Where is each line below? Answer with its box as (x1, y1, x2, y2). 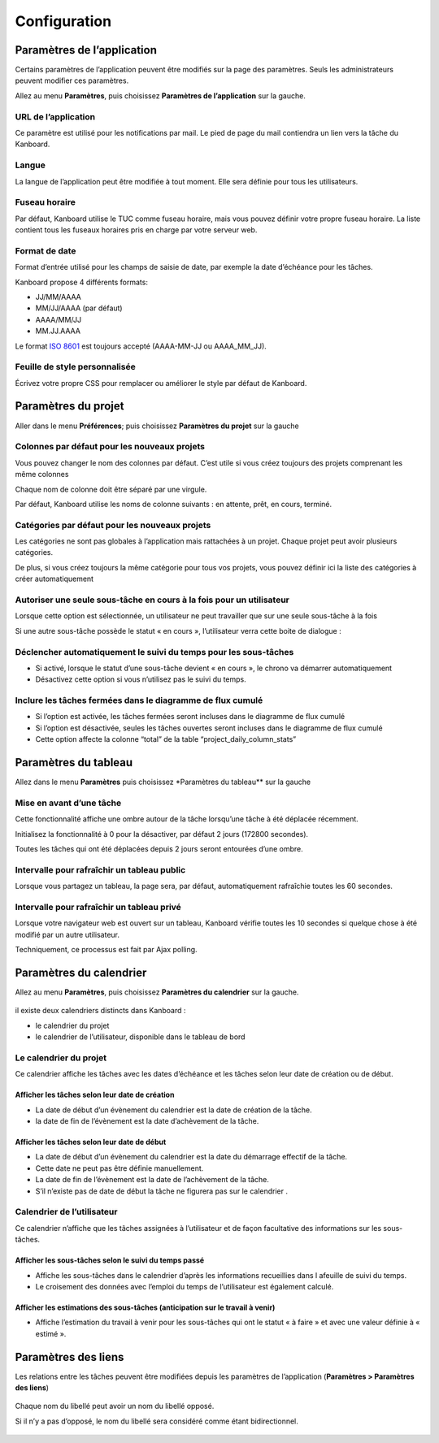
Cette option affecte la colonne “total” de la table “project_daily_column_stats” (35, 734, 297, 744)
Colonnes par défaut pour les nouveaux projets (15, 441, 206, 453)
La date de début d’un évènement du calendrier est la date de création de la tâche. (35, 1105, 312, 1115)
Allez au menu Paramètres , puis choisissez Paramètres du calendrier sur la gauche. (15, 987, 299, 997)
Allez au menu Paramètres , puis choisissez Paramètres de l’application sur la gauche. (15, 90, 306, 101)
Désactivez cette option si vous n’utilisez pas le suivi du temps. (35, 674, 247, 684)
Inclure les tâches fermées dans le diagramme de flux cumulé (15, 695, 263, 706)
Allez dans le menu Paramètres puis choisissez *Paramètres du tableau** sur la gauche (15, 777, 311, 787)
